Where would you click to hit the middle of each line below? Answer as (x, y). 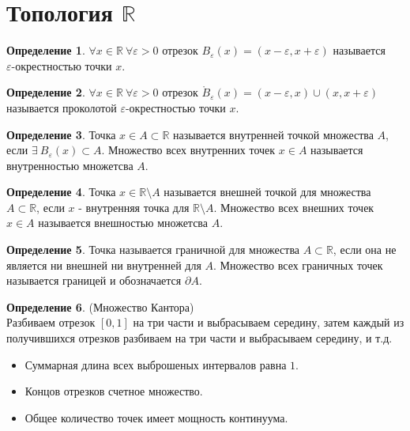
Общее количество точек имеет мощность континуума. (156, 417)
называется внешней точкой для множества (267, 192)
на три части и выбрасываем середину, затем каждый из (269, 322)
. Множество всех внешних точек (294, 207)
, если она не (365, 250)
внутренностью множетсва (70, 165)
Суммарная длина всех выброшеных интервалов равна (156, 364)
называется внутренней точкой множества (273, 134)
